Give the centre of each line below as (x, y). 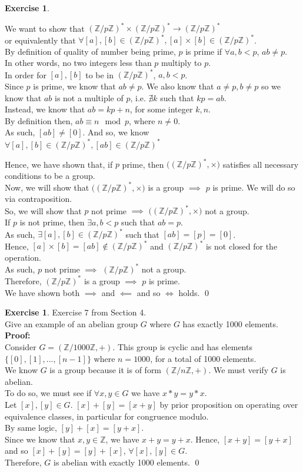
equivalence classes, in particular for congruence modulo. (107, 416)
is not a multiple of (89, 97)
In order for (26, 74)
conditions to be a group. (50, 175)
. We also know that (178, 86)
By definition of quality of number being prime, (90, 51)
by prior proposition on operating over (229, 404)
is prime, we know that (74, 86)
